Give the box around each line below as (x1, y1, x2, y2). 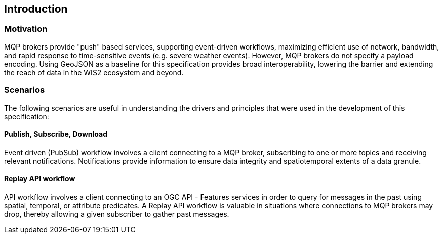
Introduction (4, 3, 68, 15)
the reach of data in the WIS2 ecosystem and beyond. (4, 68, 184, 77)
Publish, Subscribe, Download (4, 130, 107, 139)
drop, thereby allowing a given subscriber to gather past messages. (4, 209, 229, 218)
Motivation (4, 24, 48, 34)
